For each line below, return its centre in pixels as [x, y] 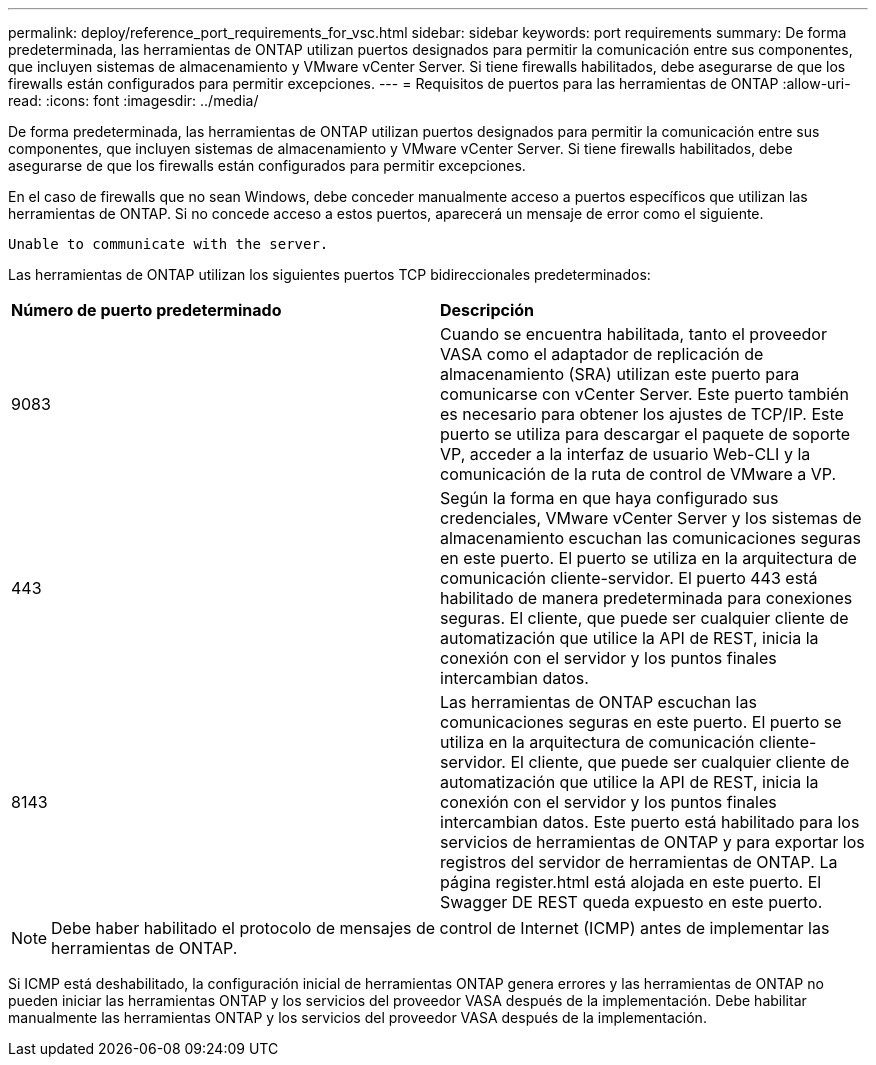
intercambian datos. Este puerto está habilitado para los [650, 822]
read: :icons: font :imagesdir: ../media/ [133, 100]
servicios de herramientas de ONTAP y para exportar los [652, 842]
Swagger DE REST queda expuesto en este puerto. [631, 902]
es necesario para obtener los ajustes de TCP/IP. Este [642, 414]
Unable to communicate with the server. [168, 244]
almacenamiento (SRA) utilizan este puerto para [620, 374]
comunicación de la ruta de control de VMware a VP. [638, 474]
